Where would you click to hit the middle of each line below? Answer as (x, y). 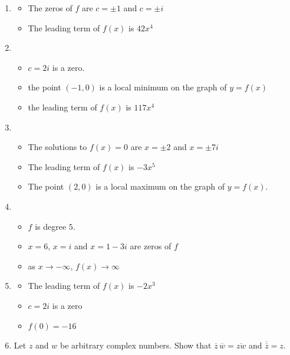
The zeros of (50, 8)
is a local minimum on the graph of (163, 87)
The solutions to (57, 147)
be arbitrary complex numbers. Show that (136, 345)
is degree (51, 226)
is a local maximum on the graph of (160, 186)
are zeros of (151, 246)
